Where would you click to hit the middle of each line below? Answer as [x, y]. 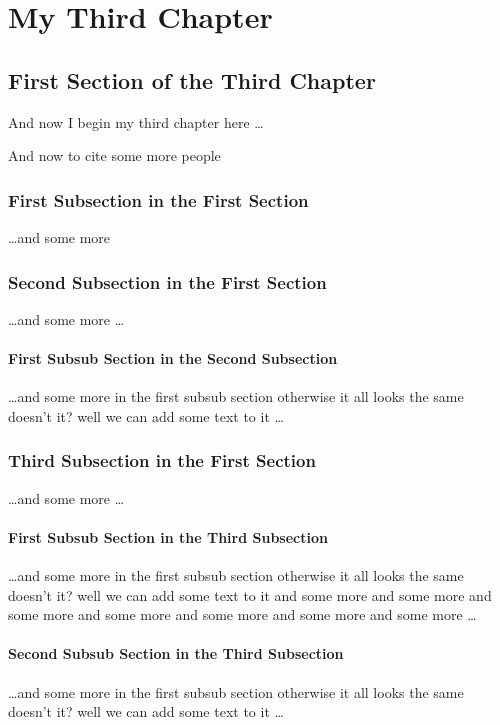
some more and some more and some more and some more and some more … [242, 614]
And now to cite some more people [114, 155]
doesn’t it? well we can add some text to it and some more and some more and [250, 594]
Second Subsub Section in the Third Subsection [176, 653]
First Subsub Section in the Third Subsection [168, 536]
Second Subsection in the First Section [167, 281]
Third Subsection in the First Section [162, 460]
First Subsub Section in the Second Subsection [173, 357]
